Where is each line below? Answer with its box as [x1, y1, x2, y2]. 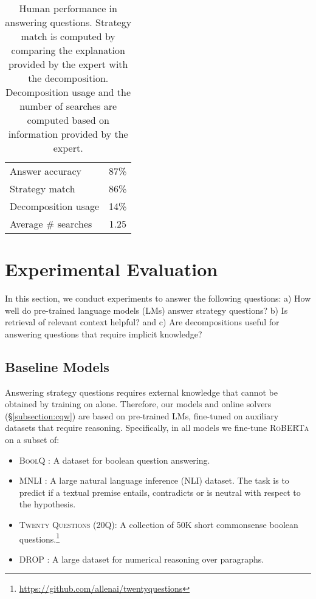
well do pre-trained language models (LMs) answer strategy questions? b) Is [5, 303, 288, 316]
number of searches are [19, 99, 117, 113]
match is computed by [21, 29, 115, 43]
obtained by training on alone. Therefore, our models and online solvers [5, 398, 272, 410]
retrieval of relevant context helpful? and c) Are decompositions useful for [5, 316, 280, 328]
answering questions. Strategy [5, 15, 132, 29]
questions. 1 [19, 530, 60, 545]
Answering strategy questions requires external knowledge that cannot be [5, 385, 278, 398]
